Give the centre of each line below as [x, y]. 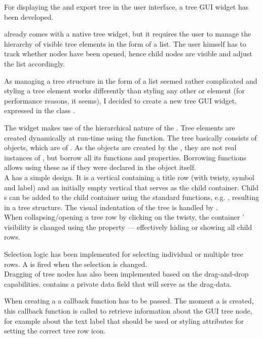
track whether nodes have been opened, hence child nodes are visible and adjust [128, 54]
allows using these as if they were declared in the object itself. [100, 167]
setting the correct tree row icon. [55, 331]
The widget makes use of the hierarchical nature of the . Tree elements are [120, 127]
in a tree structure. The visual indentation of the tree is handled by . [111, 207]
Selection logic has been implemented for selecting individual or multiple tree [124, 254]
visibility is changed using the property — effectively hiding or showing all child [128, 227]
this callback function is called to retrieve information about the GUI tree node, [128, 311]
